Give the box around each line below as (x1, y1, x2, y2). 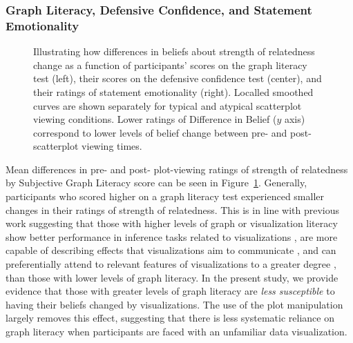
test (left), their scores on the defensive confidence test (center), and (33, 71, 322, 86)
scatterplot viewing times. (33, 139, 142, 153)
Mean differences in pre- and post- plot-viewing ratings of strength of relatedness (6, 161, 348, 176)
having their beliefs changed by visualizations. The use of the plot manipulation (6, 297, 343, 311)
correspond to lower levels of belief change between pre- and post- (33, 125, 312, 139)
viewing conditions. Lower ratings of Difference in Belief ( (33, 112, 277, 126)
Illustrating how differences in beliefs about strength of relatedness (33, 44, 315, 59)
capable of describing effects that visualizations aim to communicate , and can (6, 243, 336, 257)
